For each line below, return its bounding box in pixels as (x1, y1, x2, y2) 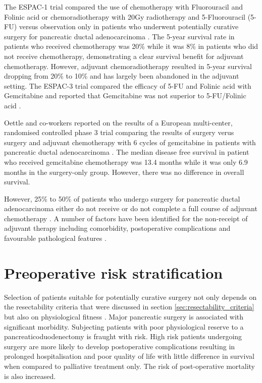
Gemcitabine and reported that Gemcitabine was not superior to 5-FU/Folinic (4, 90, 246, 101)
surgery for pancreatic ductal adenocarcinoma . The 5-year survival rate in (4, 31, 235, 41)
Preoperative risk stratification (4, 262, 223, 283)
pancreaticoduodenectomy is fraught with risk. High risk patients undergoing (4, 331, 242, 342)
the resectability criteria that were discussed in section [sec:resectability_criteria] (4, 301, 254, 312)
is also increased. (4, 370, 56, 381)
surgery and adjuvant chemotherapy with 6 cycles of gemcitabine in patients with (4, 137, 256, 147)
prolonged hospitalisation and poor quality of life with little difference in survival (4, 351, 254, 361)
